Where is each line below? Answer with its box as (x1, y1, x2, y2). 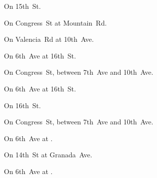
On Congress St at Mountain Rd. (4, 17, 107, 28)
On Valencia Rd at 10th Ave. (4, 34, 94, 44)
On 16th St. (4, 100, 41, 110)
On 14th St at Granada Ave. (4, 149, 92, 160)
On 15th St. (4, 1, 41, 11)
